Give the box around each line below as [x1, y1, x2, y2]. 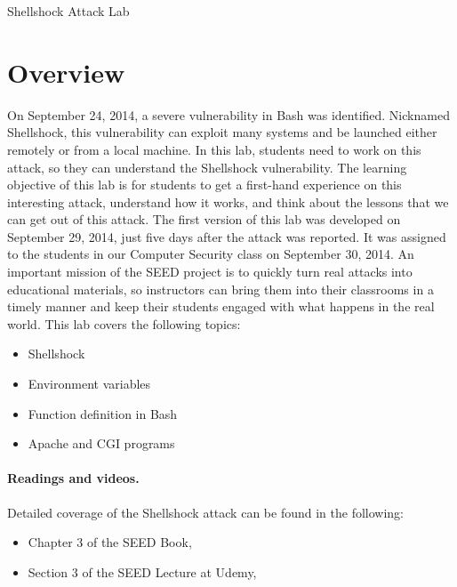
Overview [7, 53, 125, 90]
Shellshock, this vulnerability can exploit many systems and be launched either [7, 123, 437, 141]
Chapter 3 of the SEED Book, [28, 533, 192, 551]
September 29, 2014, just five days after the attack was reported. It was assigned [7, 227, 446, 245]
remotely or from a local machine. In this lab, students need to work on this [7, 140, 421, 158]
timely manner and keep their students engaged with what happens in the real [7, 297, 435, 316]
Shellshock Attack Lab [7, 2, 130, 20]
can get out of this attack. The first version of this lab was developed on [7, 210, 401, 229]
